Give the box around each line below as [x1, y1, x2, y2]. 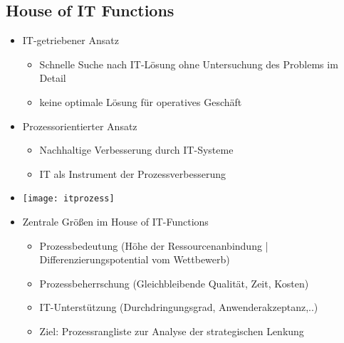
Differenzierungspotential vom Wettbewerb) [39, 252, 230, 267]
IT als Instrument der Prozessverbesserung [39, 166, 226, 181]
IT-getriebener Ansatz [22, 33, 119, 48]
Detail [39, 70, 66, 85]
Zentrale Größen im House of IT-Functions [22, 214, 209, 229]
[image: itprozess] [22, 194, 115, 204]
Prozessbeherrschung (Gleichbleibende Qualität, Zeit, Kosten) [39, 275, 309, 290]
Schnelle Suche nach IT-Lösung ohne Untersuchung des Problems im [39, 56, 338, 71]
